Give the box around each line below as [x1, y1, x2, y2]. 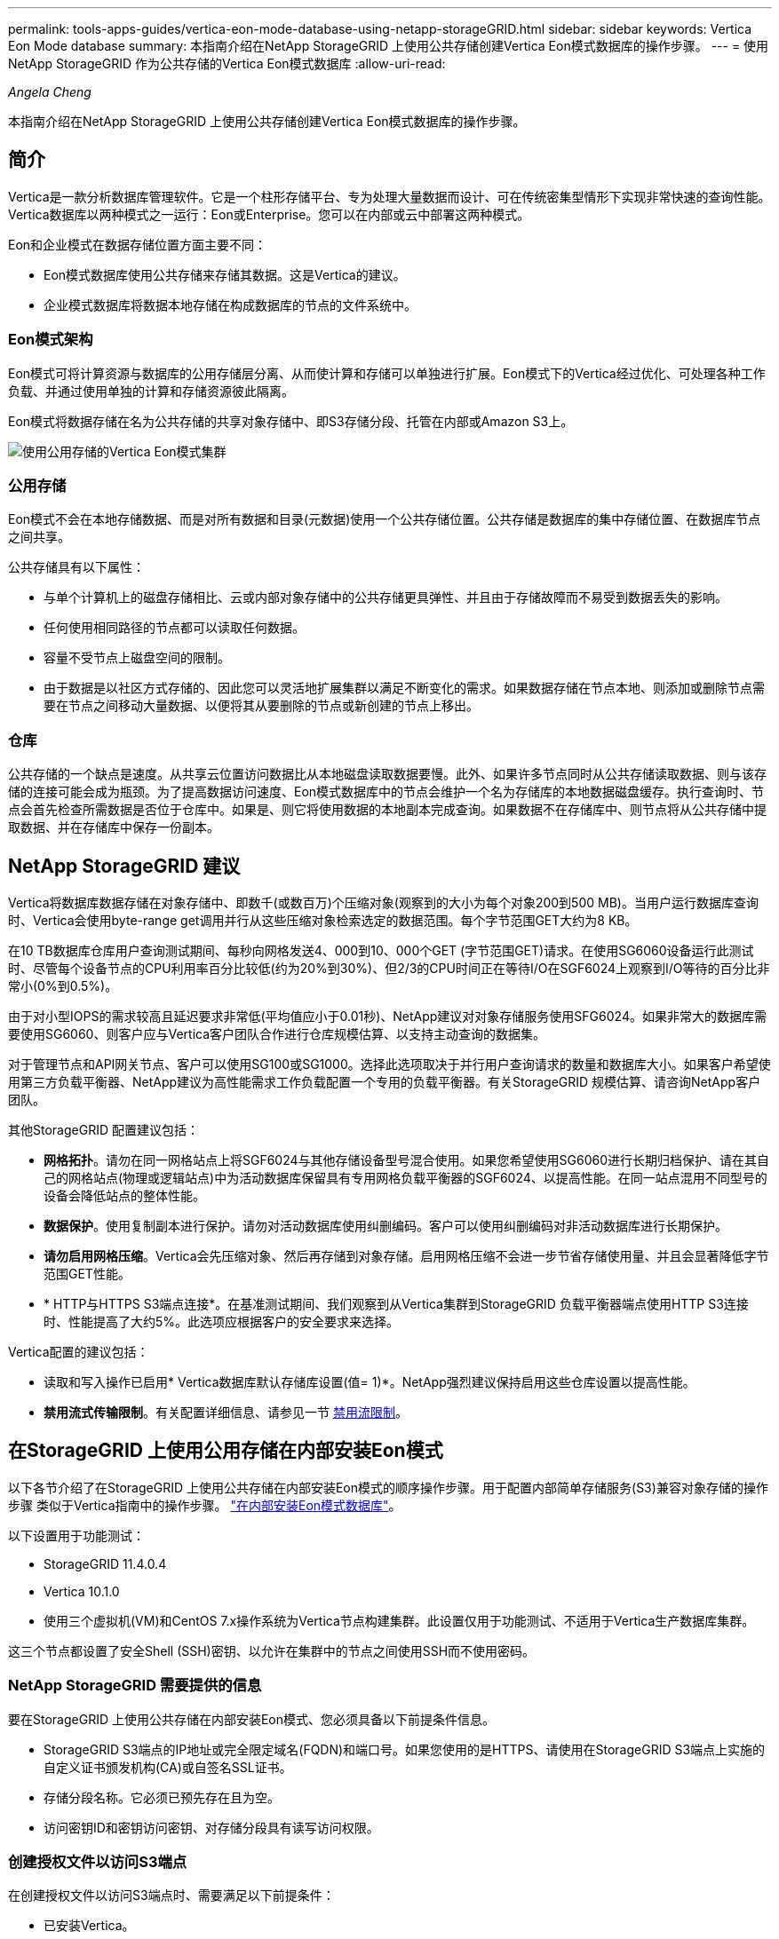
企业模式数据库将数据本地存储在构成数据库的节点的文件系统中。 [44, 297, 417, 313]
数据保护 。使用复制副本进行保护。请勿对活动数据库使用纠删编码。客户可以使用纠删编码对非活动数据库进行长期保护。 [44, 1217, 727, 1233]
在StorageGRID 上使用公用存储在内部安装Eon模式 [8, 1439, 443, 1462]
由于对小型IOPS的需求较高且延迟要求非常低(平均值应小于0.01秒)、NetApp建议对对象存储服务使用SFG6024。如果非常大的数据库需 [8, 1008, 767, 1024]
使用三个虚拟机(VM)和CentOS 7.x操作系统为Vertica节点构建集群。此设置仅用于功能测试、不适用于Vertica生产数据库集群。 [44, 1612, 755, 1628]
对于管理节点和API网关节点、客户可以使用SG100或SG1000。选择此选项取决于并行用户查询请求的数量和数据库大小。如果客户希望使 [8, 1056, 771, 1072]
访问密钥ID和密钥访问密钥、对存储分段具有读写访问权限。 [44, 1819, 379, 1835]
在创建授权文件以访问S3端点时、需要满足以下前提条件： [8, 1888, 335, 1903]
